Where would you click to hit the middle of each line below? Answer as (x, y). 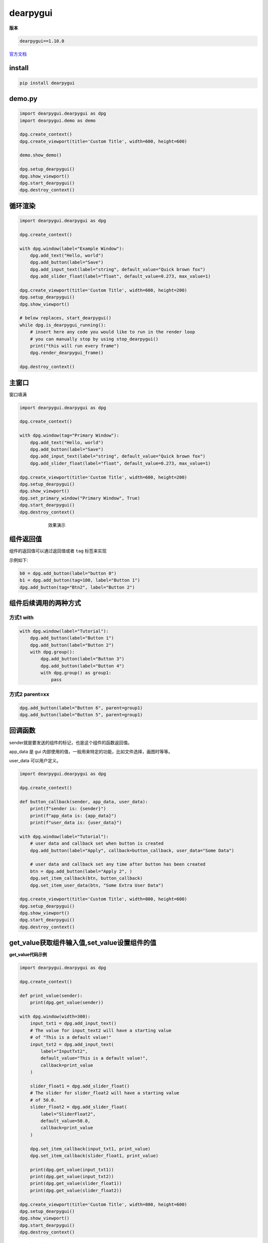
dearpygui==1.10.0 (42, 41)
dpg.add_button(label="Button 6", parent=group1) (81, 708)
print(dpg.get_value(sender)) (67, 1003)
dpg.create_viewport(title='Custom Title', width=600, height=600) (103, 141)
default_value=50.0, (66, 1121)
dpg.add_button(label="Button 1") (72, 638)
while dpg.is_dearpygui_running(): (63, 325)
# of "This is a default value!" (71, 1037)
